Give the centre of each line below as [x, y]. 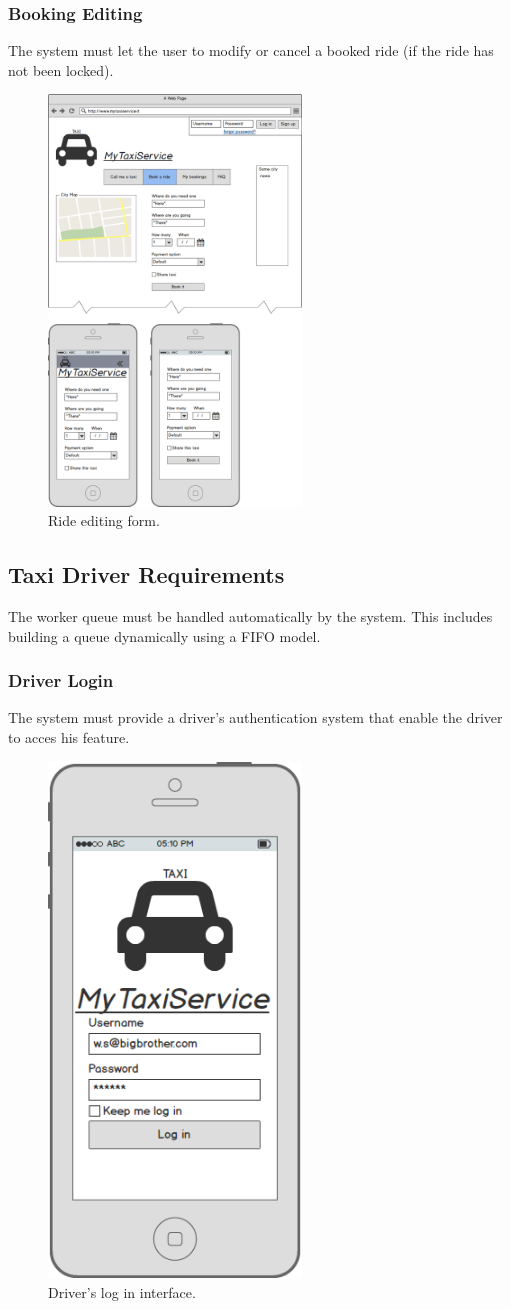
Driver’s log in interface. [122, 1292]
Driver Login [61, 680]
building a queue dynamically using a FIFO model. [164, 635]
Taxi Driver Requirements [146, 574]
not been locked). [61, 69]
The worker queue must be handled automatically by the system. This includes [250, 615]
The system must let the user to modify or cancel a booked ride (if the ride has [251, 50]
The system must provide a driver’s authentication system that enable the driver [255, 717]
